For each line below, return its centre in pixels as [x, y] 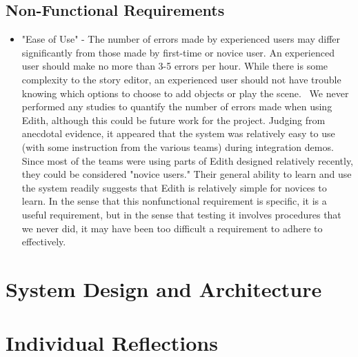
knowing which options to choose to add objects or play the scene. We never [185, 93]
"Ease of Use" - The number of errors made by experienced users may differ [181, 39]
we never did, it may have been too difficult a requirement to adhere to [172, 228]
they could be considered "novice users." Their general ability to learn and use [187, 174]
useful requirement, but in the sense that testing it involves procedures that [181, 214]
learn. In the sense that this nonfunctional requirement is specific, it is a [174, 201]
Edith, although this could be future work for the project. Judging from [173, 120]
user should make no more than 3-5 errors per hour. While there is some [175, 66]
